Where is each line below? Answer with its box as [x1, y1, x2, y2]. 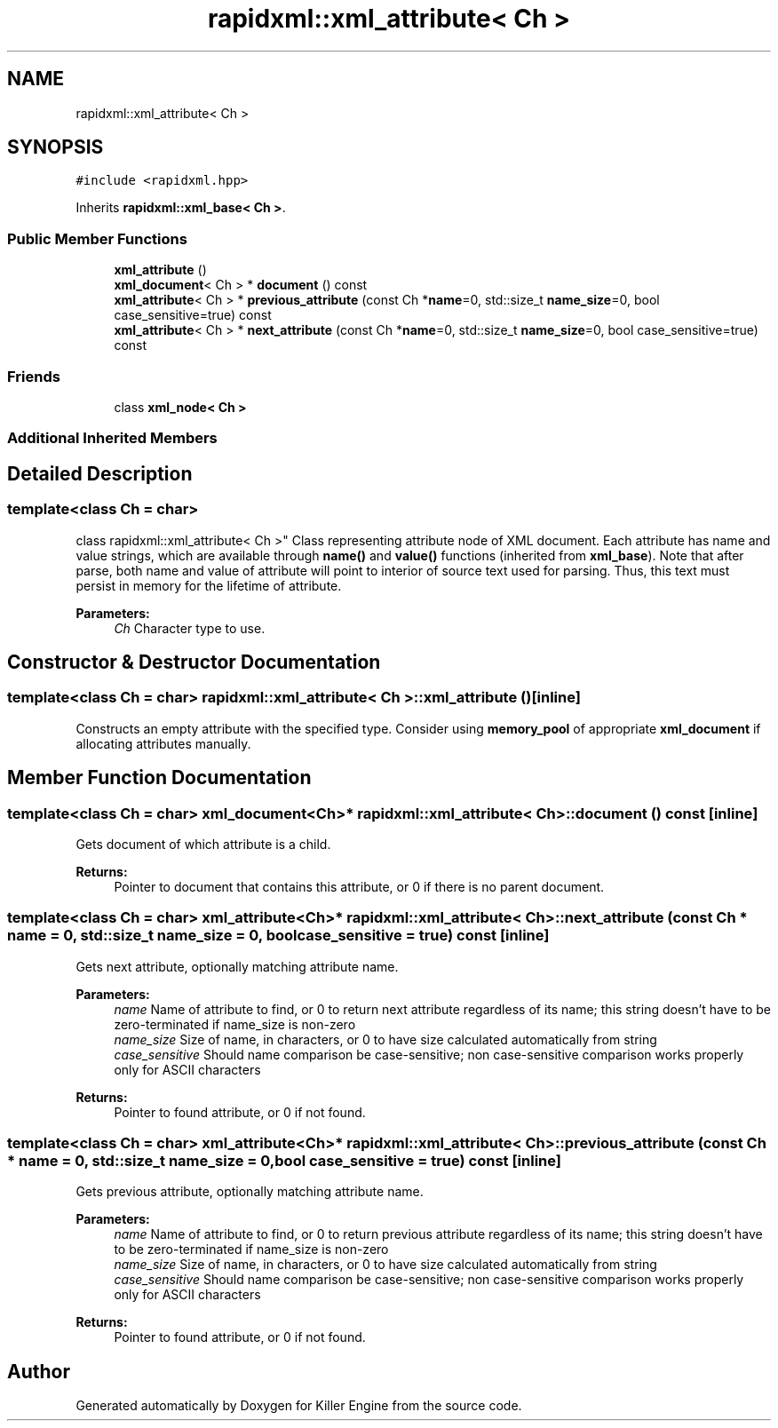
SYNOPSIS [7, 136, 104, 159]
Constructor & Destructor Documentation [7, 650, 381, 673]
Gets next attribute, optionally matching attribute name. [75, 958, 399, 974]
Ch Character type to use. [114, 620, 266, 636]
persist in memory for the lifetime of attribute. [75, 577, 342, 593]
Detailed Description [7, 462, 193, 485]
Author [7, 1360, 70, 1383]
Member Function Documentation [7, 766, 312, 789]
